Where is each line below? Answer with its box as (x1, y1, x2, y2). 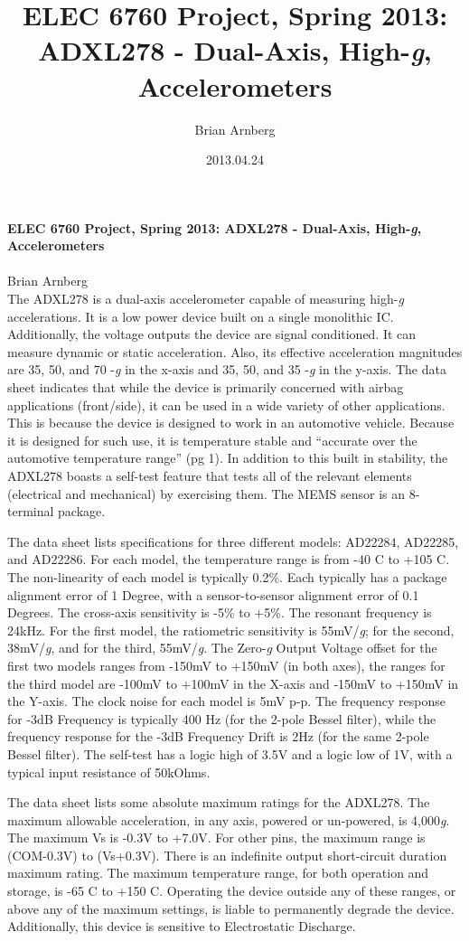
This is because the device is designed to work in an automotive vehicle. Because (7, 413, 455, 432)
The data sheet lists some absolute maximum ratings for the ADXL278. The (7, 793, 430, 812)
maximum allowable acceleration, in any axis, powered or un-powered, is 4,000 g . (7, 810, 450, 829)
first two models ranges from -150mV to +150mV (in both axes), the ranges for (7, 655, 446, 674)
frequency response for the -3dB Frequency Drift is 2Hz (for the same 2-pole (7, 727, 429, 746)
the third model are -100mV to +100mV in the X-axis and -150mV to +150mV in (7, 673, 459, 692)
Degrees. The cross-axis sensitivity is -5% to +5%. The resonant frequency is (7, 603, 432, 622)
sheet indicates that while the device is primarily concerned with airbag (7, 378, 404, 397)
